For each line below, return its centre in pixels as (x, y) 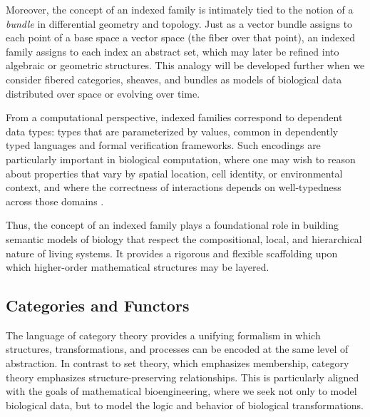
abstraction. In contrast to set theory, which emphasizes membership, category (178, 363)
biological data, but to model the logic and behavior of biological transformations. (185, 405)
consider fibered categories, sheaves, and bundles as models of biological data (174, 79)
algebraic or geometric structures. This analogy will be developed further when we (185, 65)
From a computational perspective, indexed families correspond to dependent (174, 117)
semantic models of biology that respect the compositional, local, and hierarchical (184, 238)
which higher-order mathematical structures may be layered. (138, 267)
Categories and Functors (98, 305)
